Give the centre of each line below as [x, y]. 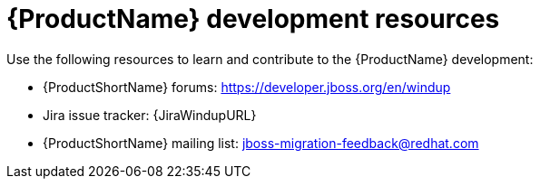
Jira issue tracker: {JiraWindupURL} [150, 115]
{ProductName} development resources [253, 19]
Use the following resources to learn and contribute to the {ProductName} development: [270, 59]
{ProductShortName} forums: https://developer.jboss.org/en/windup [247, 87]
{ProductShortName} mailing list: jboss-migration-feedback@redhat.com [261, 143]
